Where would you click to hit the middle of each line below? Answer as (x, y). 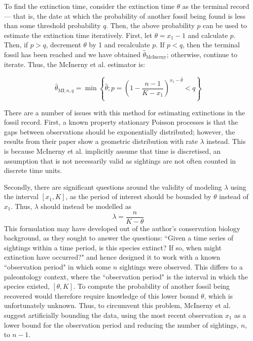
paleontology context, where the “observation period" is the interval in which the (126, 276)
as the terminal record (216, 6)
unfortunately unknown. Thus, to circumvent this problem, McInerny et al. (117, 305)
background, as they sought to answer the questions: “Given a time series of (119, 238)
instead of (234, 196)
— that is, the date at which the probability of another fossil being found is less (125, 16)
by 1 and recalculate (120, 45)
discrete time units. (33, 170)
